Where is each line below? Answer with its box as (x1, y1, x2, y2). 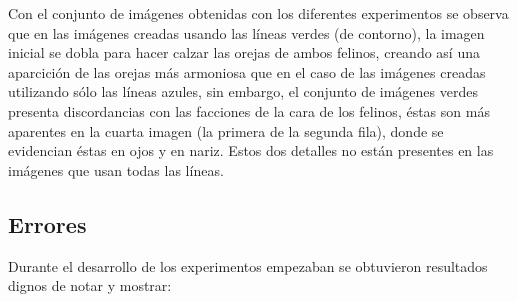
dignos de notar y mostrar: (8, 275, 172, 296)
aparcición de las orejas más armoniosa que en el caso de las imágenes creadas (8, 61, 486, 82)
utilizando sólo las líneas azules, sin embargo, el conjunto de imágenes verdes (8, 81, 478, 102)
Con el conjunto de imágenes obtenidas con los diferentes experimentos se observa (8, 3, 509, 23)
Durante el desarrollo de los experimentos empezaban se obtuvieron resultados (8, 255, 488, 276)
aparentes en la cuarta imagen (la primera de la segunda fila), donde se (8, 120, 444, 141)
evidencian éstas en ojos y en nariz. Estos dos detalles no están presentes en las (8, 140, 494, 161)
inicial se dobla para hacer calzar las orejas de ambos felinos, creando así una (8, 42, 480, 63)
